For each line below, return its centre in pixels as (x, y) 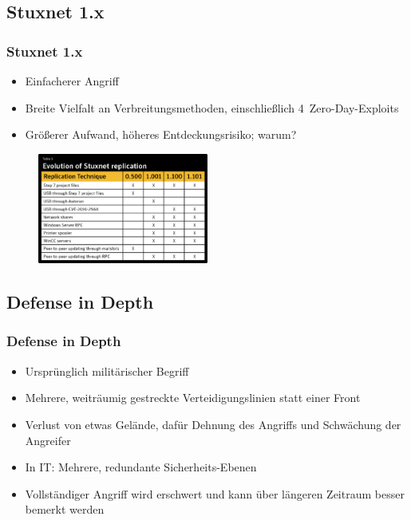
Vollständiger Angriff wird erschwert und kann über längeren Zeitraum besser (215, 493)
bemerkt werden (65, 509)
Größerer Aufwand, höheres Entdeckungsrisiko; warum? (161, 134)
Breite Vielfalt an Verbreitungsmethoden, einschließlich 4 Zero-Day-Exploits (212, 107)
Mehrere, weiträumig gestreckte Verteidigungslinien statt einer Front (193, 398)
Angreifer (48, 440)
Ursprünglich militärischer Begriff (107, 370)
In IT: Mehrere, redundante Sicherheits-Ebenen (141, 467)
